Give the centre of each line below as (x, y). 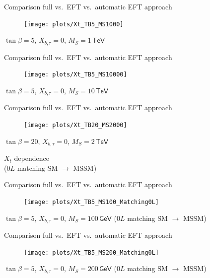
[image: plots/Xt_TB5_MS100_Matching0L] (92, 202)
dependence (32, 158)
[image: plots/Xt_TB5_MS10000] (75, 75)
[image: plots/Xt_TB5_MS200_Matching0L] (92, 252)
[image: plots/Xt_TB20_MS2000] (75, 125)
